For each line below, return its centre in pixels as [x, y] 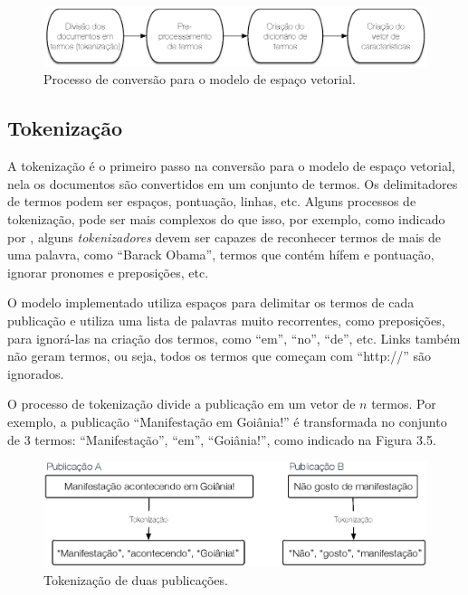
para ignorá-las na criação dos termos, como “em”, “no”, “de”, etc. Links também [234, 338]
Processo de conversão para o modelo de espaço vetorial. [200, 79]
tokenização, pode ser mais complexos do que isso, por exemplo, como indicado [226, 219]
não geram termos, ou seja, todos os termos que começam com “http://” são [219, 356]
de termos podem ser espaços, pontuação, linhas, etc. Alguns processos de [212, 201]
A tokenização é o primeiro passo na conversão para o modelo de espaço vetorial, [231, 166]
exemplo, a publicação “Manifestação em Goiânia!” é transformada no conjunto [227, 421]
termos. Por [404, 404]
